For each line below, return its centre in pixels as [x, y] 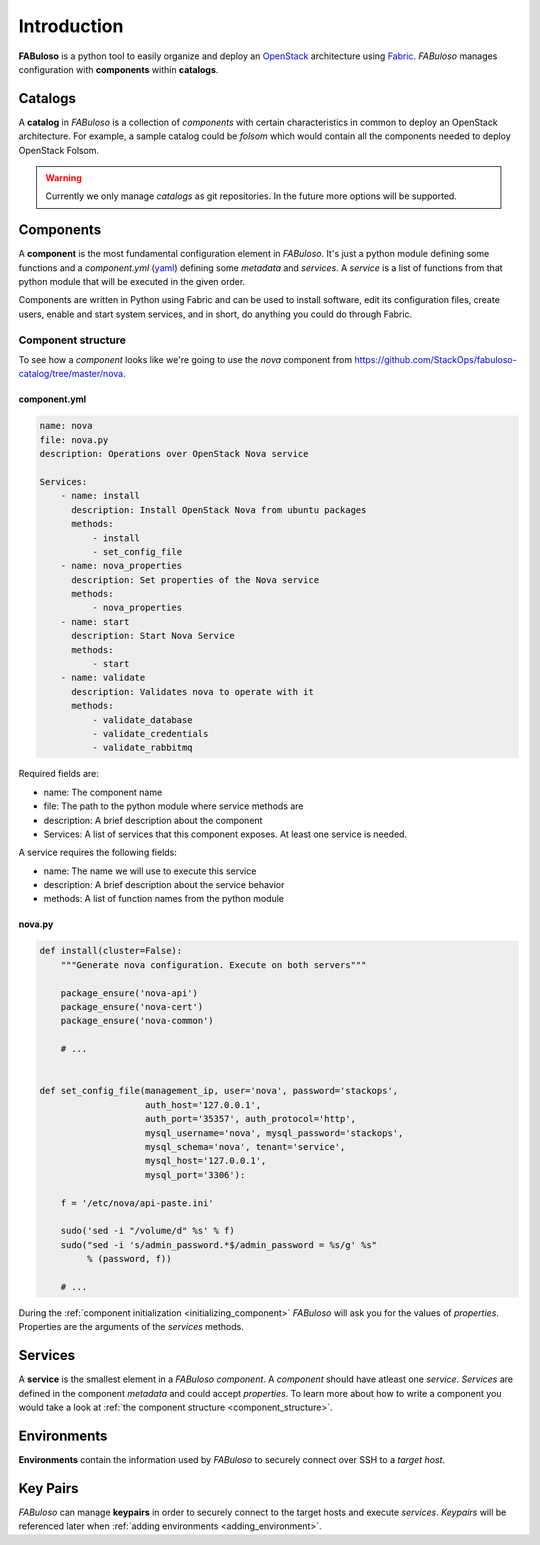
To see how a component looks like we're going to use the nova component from [185, 360]
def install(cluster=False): [111, 951]
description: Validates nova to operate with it [192, 691]
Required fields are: [59, 774]
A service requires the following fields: [97, 852]
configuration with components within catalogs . [118, 69]
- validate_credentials [150, 733]
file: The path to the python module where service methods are [173, 806]
